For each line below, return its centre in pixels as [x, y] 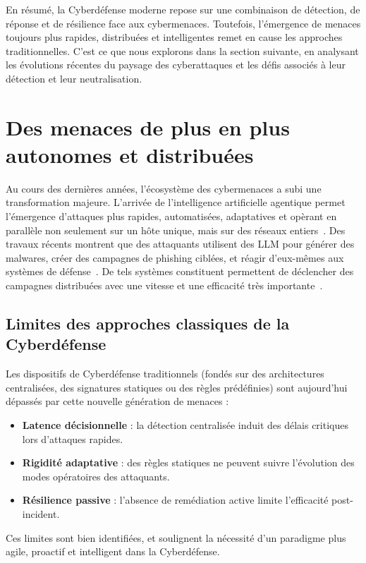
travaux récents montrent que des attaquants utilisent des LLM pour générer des [180, 244]
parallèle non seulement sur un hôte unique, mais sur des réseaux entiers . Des [176, 230]
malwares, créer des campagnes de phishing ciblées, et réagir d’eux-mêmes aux [175, 257]
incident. [41, 513]
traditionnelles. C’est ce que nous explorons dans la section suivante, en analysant [182, 50]
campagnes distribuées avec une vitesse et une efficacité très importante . [164, 285]
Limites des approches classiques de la [148, 323]
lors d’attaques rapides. [73, 438]
